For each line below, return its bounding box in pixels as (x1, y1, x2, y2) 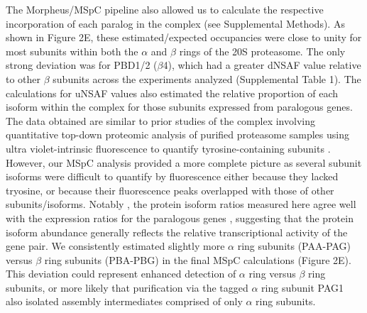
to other (6, 71, 41, 86)
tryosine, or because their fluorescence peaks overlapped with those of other (6, 182, 334, 197)
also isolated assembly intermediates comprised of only (6, 294, 243, 309)
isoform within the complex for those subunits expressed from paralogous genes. (6, 99, 353, 114)
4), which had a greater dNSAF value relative (163, 57, 361, 72)
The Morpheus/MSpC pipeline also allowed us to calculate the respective (6, 2, 324, 16)
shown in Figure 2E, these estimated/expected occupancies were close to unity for (6, 30, 362, 45)
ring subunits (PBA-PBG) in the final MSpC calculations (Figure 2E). (44, 252, 351, 267)
